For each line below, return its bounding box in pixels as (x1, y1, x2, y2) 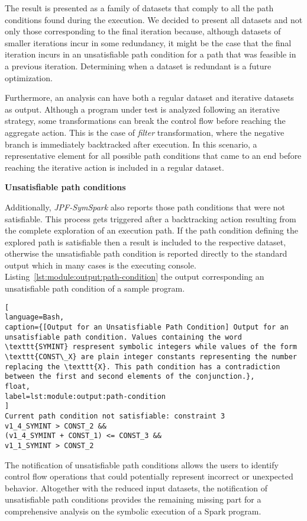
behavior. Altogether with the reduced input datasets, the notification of (5, 481, 268, 494)
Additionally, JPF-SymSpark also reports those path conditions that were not (5, 200, 286, 213)
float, (5, 382, 30, 391)
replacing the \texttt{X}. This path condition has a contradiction (5, 362, 280, 371)
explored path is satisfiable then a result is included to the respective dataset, (5, 235, 286, 248)
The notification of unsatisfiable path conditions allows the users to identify (5, 458, 279, 471)
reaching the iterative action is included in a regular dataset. (5, 161, 224, 173)
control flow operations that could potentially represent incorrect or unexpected (5, 470, 293, 482)
